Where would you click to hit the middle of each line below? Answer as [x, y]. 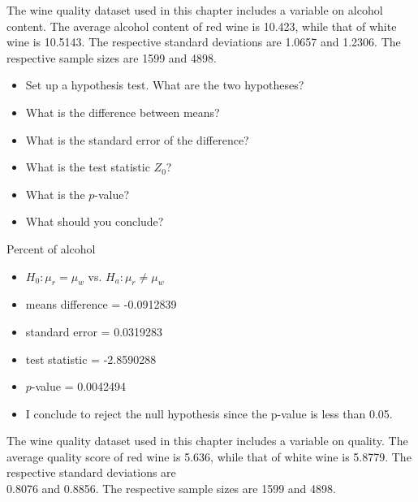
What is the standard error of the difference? [137, 139]
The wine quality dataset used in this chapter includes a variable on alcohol [195, 10]
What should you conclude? [95, 221]
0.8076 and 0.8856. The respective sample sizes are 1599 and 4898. [171, 489]
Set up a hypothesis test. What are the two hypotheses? [165, 85]
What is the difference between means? [123, 112]
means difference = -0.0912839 [101, 304]
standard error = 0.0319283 [94, 331]
